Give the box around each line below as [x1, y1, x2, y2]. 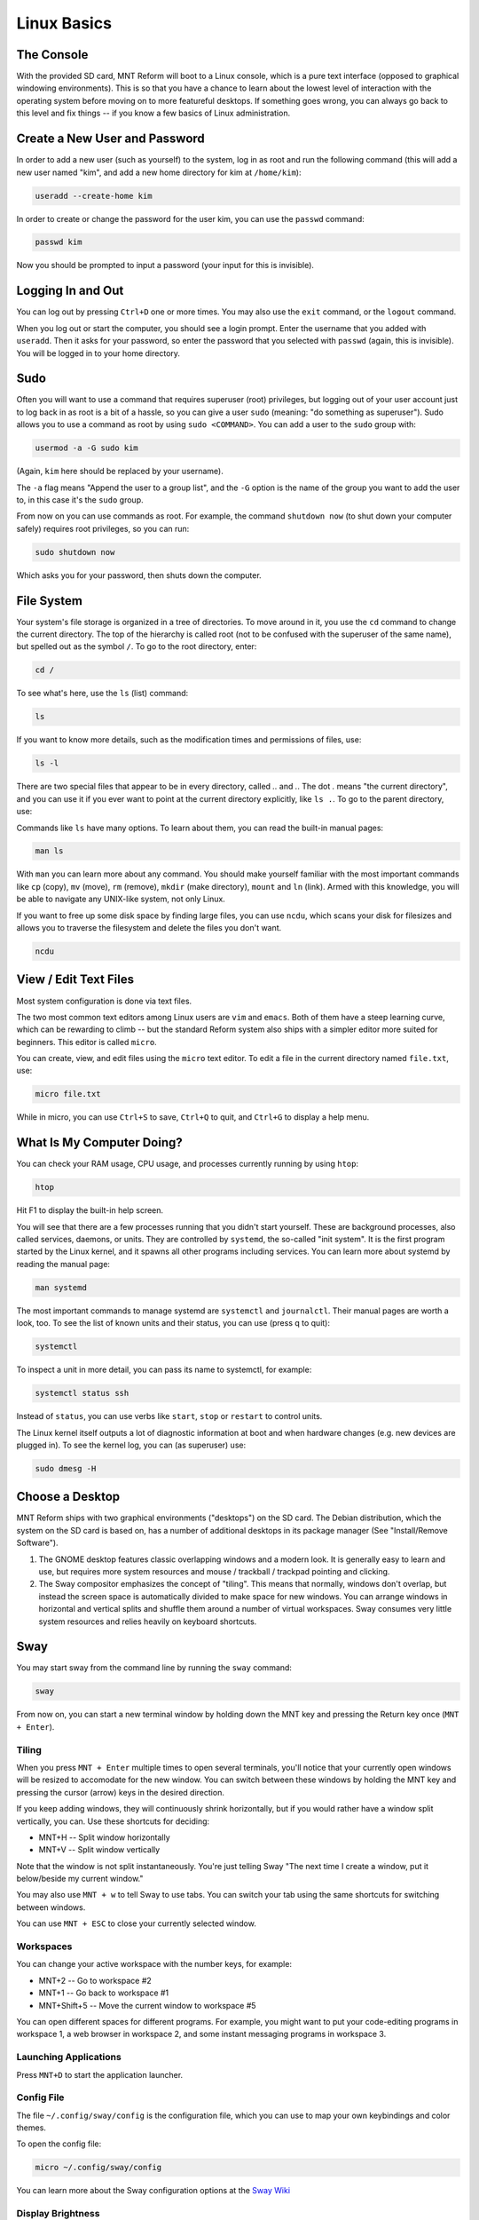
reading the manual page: [16, 1258, 111, 1269]
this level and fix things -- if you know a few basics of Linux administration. [16, 107, 291, 119]
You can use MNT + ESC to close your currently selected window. [16, 1918, 256, 1929]
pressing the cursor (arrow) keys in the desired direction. [16, 1787, 225, 1797]
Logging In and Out [16, 283, 124, 298]
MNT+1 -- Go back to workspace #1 [38, 1987, 169, 1998]
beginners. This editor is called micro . [16, 1036, 157, 1047]
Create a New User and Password [16, 131, 206, 147]
